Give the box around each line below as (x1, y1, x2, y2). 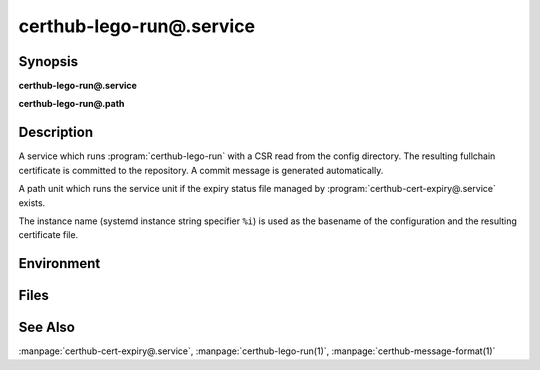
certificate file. (18, 229, 79, 241)
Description (18, 124, 94, 141)
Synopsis (18, 53, 79, 70)
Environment (18, 255, 101, 272)
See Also (18, 319, 75, 336)
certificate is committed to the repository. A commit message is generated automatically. (18, 164, 384, 176)
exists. (18, 196, 46, 209)
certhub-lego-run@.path (18, 98, 125, 110)
